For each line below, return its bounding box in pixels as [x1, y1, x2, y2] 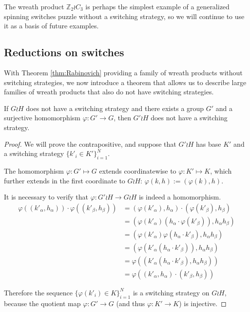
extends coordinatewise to [99, 165, 176, 176]
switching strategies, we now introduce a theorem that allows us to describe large [4, 77, 247, 87]
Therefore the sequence [4, 287, 73, 297]
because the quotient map [4, 298, 81, 308]
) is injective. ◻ [179, 298, 227, 308]
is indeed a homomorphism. [138, 192, 221, 202]
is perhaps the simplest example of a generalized [85, 1, 230, 11]
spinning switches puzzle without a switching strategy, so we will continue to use [4, 11, 245, 21]
